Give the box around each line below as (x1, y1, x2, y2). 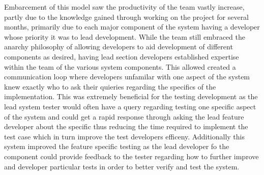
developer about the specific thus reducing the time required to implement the (4, 121, 248, 132)
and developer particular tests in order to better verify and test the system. (4, 161, 240, 171)
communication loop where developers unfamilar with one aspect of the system (4, 71, 250, 82)
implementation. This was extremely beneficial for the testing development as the (4, 91, 258, 102)
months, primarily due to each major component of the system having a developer (4, 21, 260, 32)
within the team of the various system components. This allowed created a (4, 61, 236, 72)
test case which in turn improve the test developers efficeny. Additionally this (4, 131, 245, 141)
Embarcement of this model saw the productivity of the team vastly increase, (4, 2, 245, 12)
